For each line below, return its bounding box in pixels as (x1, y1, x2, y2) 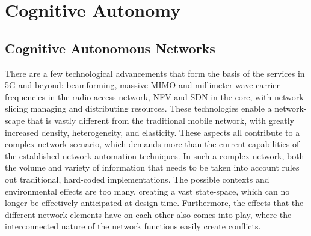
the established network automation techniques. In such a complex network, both (5, 149, 304, 162)
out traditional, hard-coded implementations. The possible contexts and (5, 172, 269, 185)
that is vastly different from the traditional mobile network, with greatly (27, 113, 295, 126)
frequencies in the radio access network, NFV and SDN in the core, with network (5, 90, 304, 103)
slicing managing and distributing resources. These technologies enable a (5, 102, 272, 115)
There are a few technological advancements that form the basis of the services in (5, 67, 305, 79)
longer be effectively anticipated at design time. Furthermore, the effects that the (5, 196, 304, 209)
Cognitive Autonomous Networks (5, 38, 215, 57)
